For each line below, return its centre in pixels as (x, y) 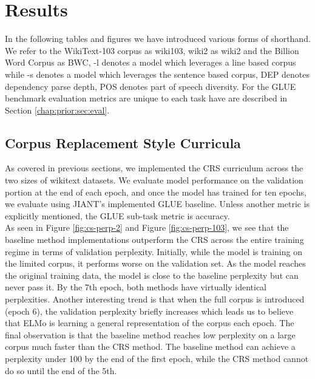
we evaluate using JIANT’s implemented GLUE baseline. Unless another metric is (157, 204)
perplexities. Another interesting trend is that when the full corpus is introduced (155, 299)
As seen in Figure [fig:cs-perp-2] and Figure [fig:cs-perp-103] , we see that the (147, 227)
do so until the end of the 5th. (61, 370)
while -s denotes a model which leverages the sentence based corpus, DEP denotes (157, 74)
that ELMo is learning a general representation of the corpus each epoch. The (150, 323)
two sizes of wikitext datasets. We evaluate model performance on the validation (154, 180)
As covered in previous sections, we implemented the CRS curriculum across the (154, 168)
